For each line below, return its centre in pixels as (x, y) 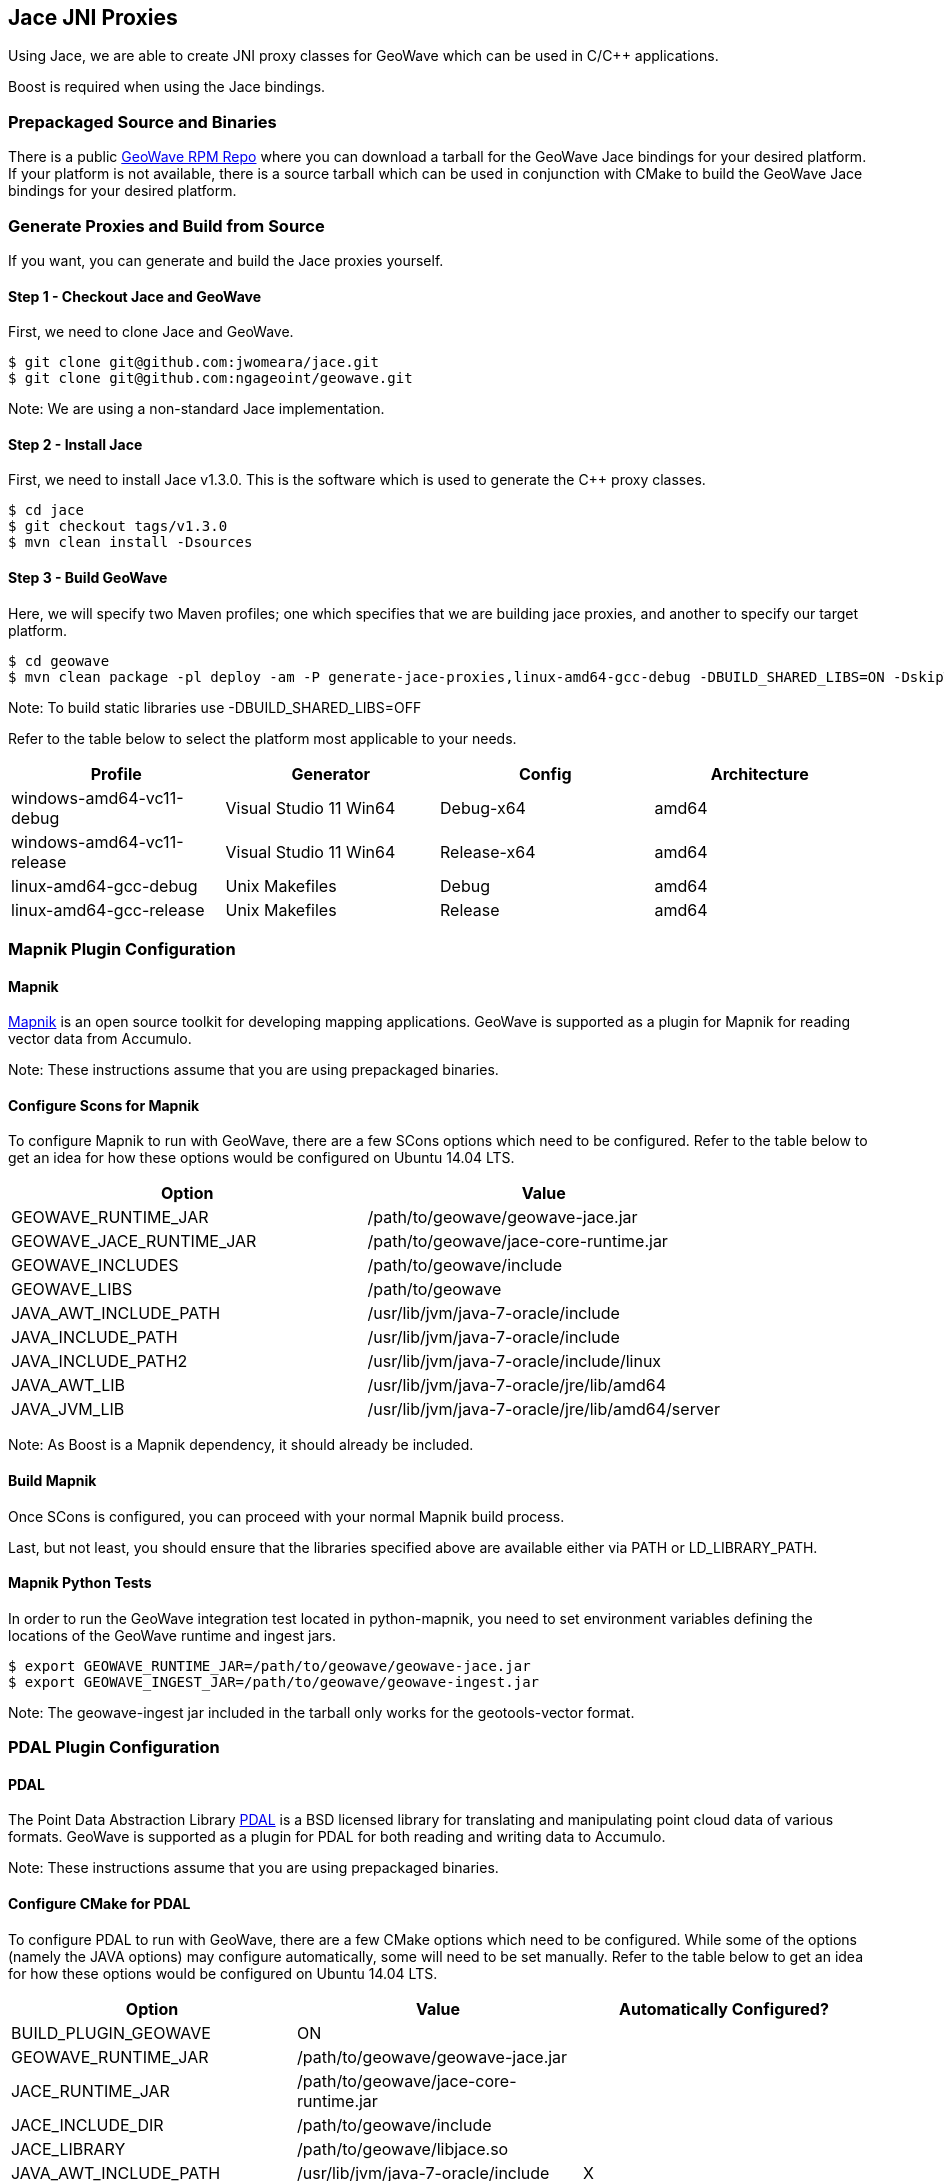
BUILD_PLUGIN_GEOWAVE (111, 2032)
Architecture (759, 773)
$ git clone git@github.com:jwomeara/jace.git (193, 362)
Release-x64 (488, 851)
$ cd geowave (59, 660)
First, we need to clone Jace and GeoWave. (151, 332)
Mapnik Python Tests (80, 1583)
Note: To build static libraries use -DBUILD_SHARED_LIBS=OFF (215, 707)
